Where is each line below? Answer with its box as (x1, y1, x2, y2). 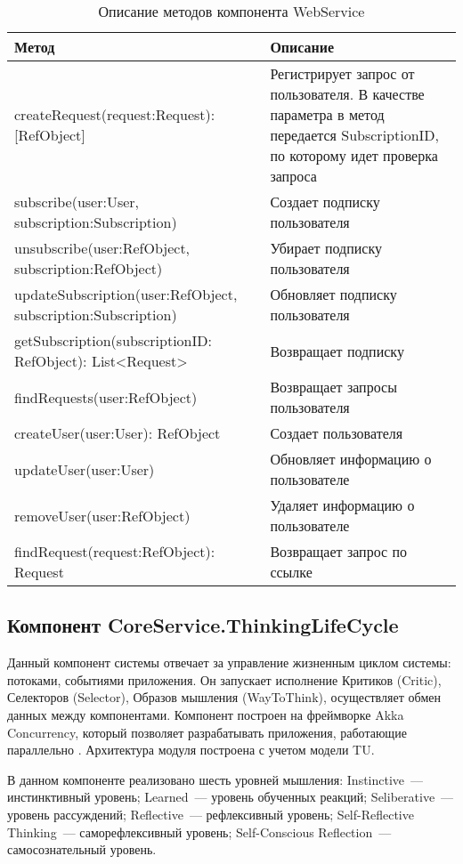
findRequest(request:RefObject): (14, 541, 215, 561)
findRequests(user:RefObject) (14, 386, 198, 408)
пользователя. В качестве (270, 84, 425, 104)
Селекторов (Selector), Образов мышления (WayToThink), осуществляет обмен (7, 688, 441, 707)
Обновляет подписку (270, 284, 397, 304)
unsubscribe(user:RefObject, (14, 238, 191, 258)
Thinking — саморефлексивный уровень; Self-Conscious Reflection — (7, 822, 392, 841)
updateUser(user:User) (14, 458, 155, 480)
